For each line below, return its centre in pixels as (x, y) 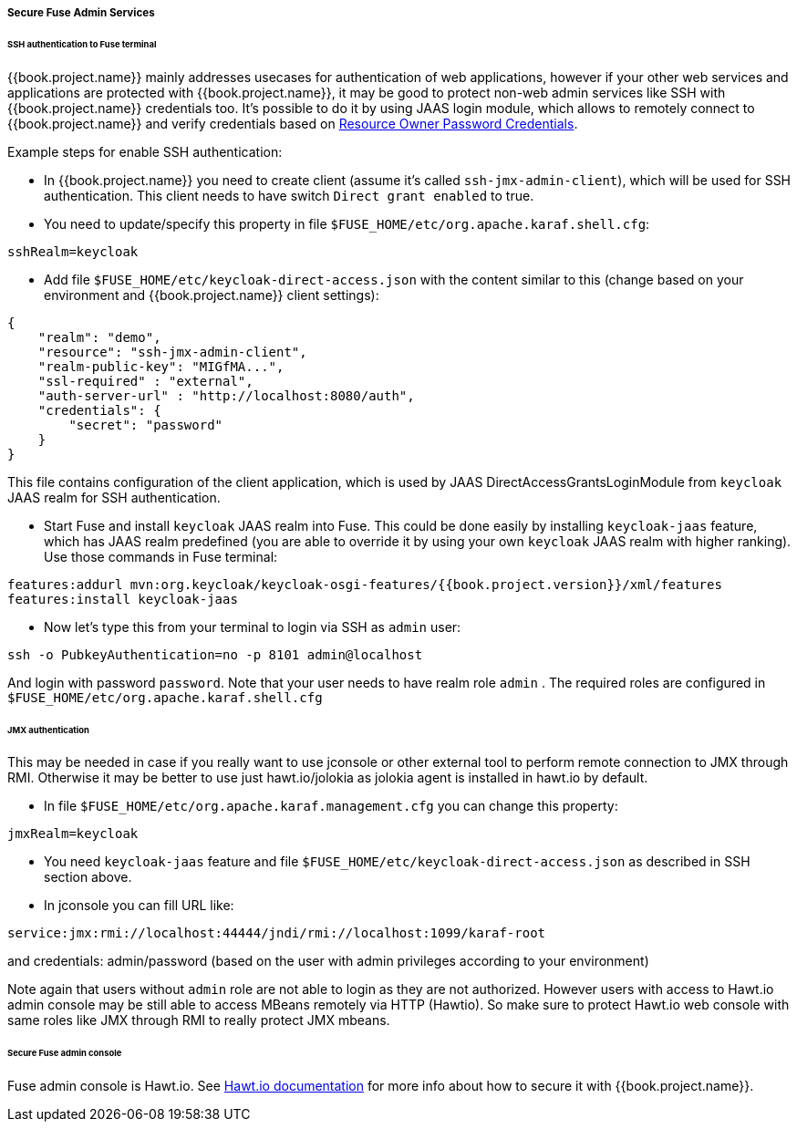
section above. (88, 877)
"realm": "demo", (99, 337)
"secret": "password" (146, 425)
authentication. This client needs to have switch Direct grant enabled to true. (289, 195)
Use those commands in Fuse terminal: (161, 556)
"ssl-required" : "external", (145, 381)
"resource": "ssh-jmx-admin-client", (172, 352)
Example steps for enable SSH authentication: (145, 151)
